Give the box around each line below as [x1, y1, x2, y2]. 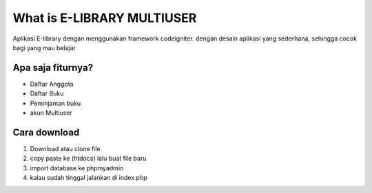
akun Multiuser [30, 109, 72, 117]
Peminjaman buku [30, 99, 81, 107]
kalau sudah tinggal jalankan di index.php [30, 174, 147, 182]
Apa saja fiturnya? [12, 62, 93, 73]
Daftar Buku [30, 89, 64, 98]
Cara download [12, 126, 80, 138]
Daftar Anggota [30, 80, 74, 88]
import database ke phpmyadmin [30, 163, 124, 172]
